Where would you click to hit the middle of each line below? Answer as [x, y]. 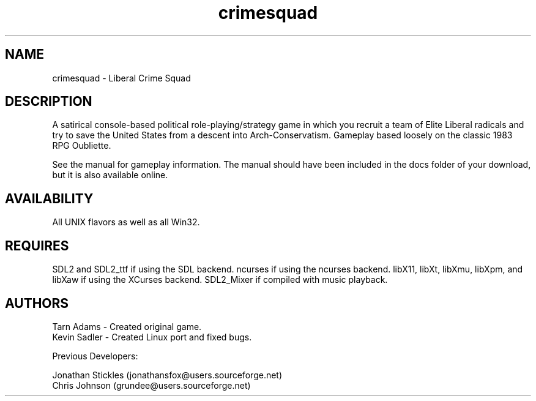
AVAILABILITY [49, 198]
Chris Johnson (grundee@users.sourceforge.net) [151, 385]
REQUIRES [37, 245]
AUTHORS [37, 303]
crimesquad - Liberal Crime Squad [121, 78]
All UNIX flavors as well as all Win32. [126, 222]
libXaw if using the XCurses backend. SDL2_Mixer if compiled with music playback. [220, 280]
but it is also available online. [110, 175]
